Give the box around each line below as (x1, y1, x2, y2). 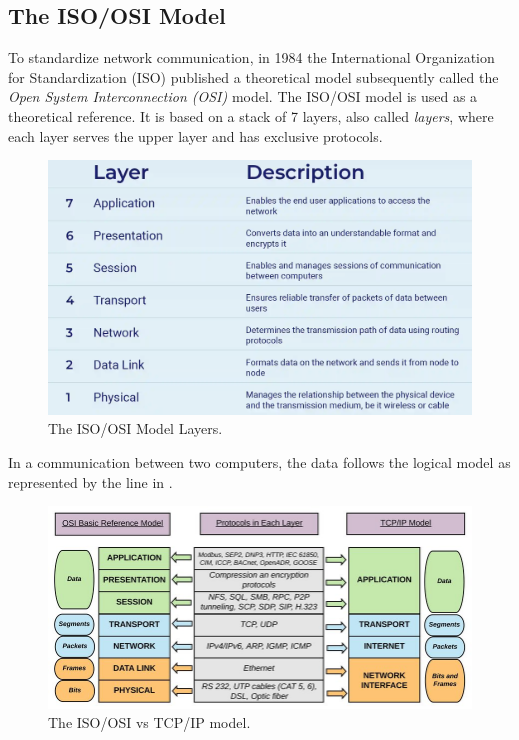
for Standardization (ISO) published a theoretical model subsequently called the (8, 66, 499, 87)
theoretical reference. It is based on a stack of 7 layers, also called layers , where (8, 105, 494, 126)
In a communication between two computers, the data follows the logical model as (8, 452, 511, 472)
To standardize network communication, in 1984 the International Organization (8, 47, 495, 68)
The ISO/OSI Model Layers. (48, 418, 223, 439)
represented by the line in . (8, 471, 173, 492)
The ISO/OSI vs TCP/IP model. (48, 712, 251, 733)
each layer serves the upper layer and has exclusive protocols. (8, 125, 383, 146)
